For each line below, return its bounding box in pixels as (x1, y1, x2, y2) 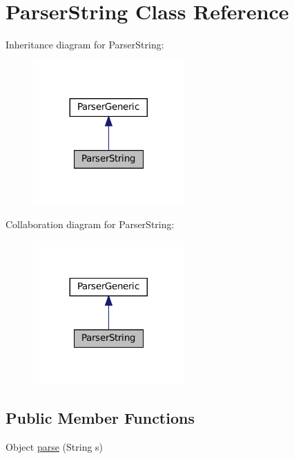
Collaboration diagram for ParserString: (6, 217, 175, 232)
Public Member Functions (6, 407, 195, 429)
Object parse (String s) (6, 440, 104, 454)
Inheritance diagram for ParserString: (6, 37, 164, 52)
